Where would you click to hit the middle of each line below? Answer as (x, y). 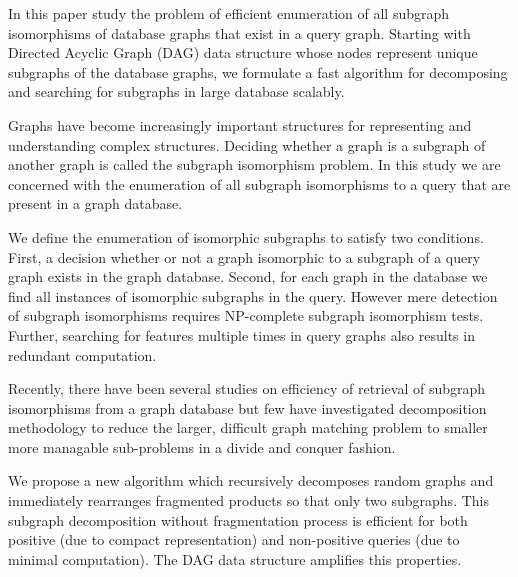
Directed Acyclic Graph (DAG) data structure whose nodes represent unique (243, 52)
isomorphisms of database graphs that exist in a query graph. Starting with (239, 32)
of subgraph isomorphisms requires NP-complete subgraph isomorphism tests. (246, 315)
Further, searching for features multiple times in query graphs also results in (241, 334)
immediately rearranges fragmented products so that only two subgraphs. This (248, 500)
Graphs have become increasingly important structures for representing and (240, 124)
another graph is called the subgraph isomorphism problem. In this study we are (254, 164)
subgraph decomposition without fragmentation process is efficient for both (238, 519)
